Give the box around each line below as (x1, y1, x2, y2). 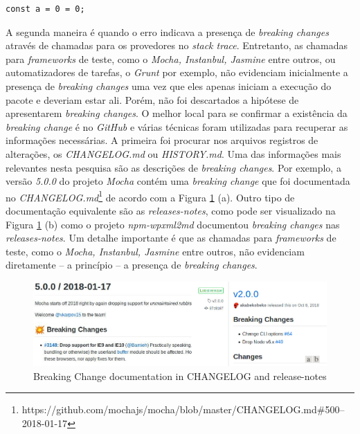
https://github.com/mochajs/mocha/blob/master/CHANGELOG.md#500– (21, 402, 345, 417)
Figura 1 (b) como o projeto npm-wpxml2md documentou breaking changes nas (6, 217, 340, 231)
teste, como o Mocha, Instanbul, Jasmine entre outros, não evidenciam (6, 244, 305, 258)
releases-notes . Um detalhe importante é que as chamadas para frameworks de (6, 230, 336, 245)
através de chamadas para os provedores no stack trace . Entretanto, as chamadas (6, 38, 348, 53)
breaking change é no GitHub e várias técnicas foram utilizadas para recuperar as (6, 119, 348, 134)
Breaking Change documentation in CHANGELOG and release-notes (33, 368, 327, 383)
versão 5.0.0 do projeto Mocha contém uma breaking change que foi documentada (6, 174, 350, 188)
